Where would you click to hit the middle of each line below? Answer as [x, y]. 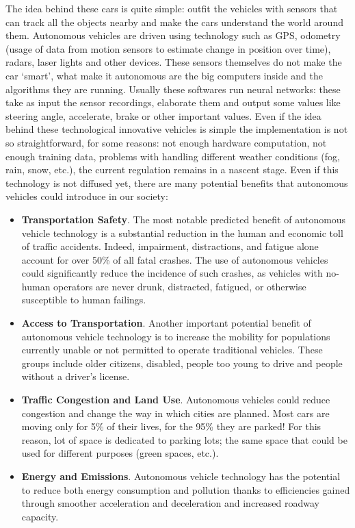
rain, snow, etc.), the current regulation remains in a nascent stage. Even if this [172, 169]
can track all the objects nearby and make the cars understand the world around [174, 22]
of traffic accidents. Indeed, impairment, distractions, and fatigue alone [170, 246]
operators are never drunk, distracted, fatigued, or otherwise [180, 286]
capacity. [40, 516]
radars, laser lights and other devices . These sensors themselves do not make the [174, 62]
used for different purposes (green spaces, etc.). [120, 453]
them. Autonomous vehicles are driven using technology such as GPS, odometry [173, 35]
